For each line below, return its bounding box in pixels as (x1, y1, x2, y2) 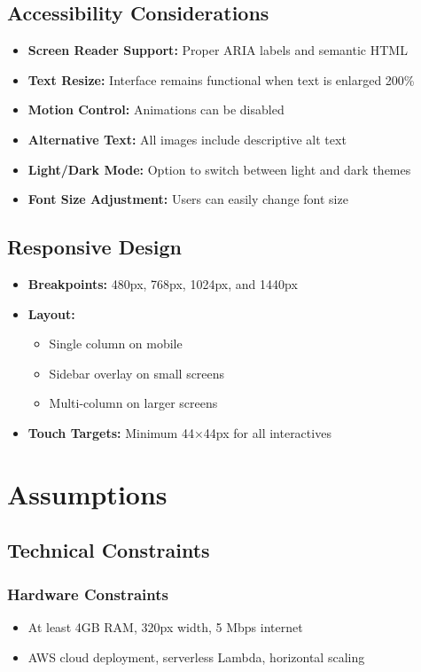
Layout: (27, 304, 75, 323)
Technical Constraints (7, 536, 210, 564)
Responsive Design (7, 233, 183, 261)
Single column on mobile (49, 334, 183, 353)
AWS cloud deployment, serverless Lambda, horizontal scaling (27, 647, 365, 666)
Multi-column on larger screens (49, 394, 218, 412)
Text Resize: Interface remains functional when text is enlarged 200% (27, 70, 415, 89)
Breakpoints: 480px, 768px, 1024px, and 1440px (27, 274, 298, 293)
